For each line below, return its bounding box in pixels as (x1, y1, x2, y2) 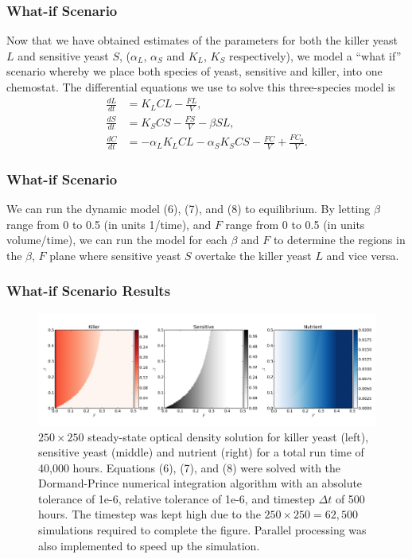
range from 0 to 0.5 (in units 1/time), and (6, 215, 212, 232)
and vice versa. (326, 247, 399, 263)
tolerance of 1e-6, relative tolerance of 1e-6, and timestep (38, 490, 315, 507)
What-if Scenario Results (6, 281, 171, 301)
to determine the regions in (273, 231, 406, 248)
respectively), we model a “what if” (228, 47, 402, 64)
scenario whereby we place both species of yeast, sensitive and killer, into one (6, 63, 383, 80)
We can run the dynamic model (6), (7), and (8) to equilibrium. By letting (6, 200, 371, 217)
